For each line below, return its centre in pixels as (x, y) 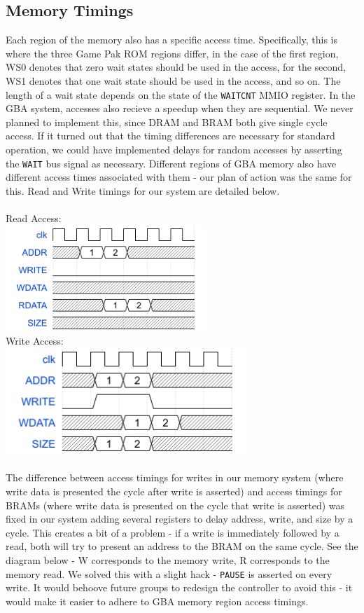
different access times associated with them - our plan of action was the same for (179, 177)
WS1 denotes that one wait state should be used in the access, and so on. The (173, 80)
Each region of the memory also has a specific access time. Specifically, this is (172, 40)
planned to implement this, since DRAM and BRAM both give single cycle (167, 122)
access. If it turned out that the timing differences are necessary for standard (170, 136)
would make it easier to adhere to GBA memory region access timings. (157, 601)
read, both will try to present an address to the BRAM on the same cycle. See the (182, 546)
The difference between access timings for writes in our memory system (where (175, 477)
